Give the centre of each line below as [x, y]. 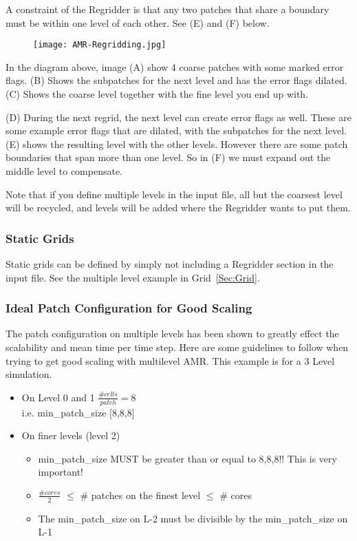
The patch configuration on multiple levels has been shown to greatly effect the [172, 333]
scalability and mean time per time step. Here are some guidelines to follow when [177, 347]
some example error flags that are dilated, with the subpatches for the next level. [176, 130]
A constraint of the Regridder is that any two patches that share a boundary [167, 9]
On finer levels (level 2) [71, 435]
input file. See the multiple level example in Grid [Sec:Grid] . [133, 277]
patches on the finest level [146, 495]
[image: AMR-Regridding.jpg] [100, 45]
